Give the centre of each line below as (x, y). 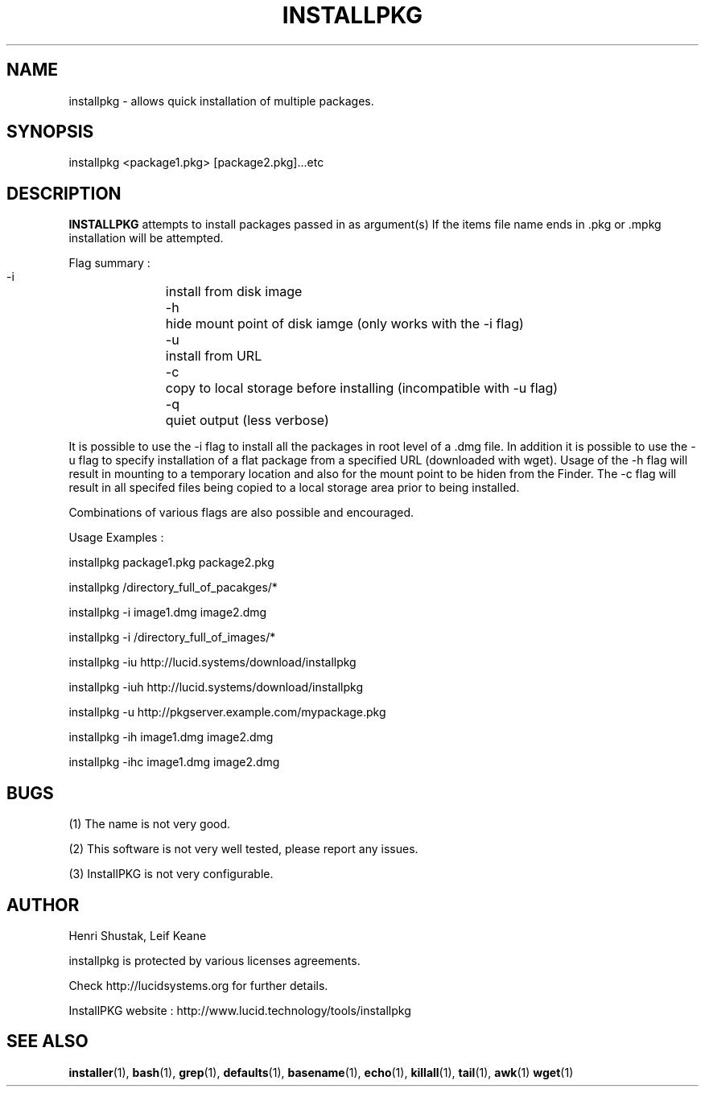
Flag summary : (109, 263)
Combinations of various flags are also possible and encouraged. (241, 513)
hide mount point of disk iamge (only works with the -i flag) (344, 324)
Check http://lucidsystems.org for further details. (198, 985)
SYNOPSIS (50, 132)
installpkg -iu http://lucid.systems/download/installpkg (212, 662)
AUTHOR (43, 905)
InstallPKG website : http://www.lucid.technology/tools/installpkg (240, 1010)
